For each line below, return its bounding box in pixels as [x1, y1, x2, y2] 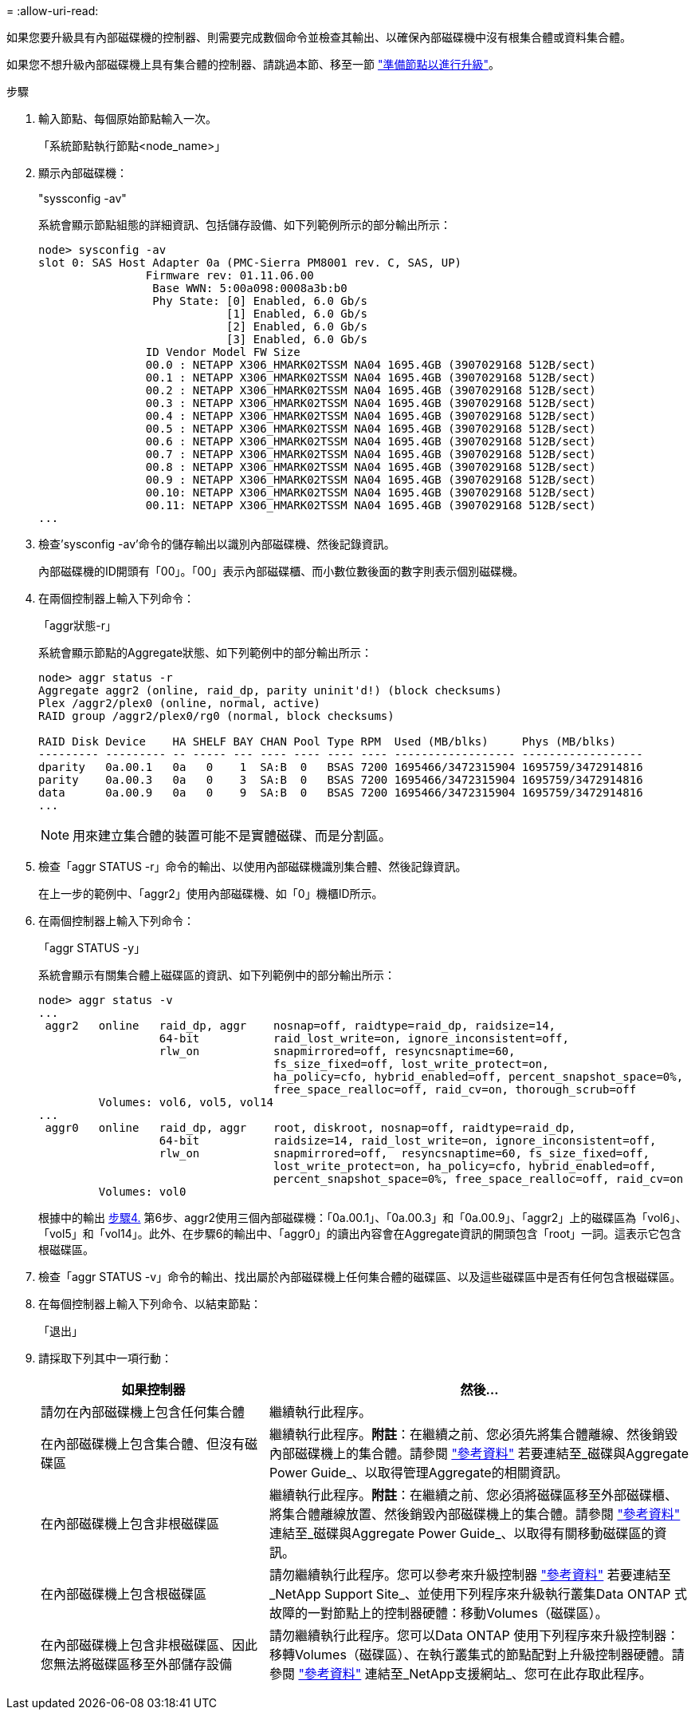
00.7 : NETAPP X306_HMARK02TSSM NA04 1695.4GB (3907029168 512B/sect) [145, 448, 596, 461]
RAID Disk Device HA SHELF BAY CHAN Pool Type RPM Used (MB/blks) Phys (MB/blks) [38, 735, 616, 748]
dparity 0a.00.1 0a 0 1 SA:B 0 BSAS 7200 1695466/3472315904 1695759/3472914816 [38, 761, 643, 773]
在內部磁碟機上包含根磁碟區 [41, 1586, 207, 1602]
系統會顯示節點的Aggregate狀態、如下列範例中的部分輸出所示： [38, 646, 373, 659]
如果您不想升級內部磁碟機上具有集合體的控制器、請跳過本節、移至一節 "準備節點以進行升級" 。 [6, 57, 500, 71]
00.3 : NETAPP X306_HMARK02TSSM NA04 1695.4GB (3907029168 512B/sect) [145, 397, 596, 409]
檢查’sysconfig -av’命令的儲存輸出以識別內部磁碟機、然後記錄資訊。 [38, 537, 395, 551]
